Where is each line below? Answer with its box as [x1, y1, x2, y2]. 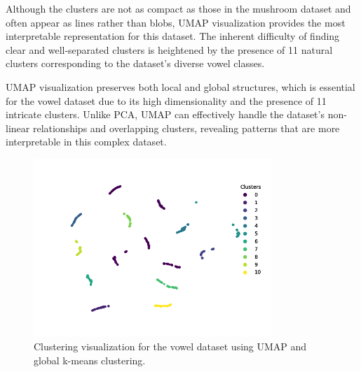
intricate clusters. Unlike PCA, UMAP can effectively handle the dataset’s [6, 107, 325, 122]
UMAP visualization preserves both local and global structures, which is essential [6, 79, 355, 94]
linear [6, 120, 30, 135]
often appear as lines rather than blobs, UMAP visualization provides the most [6, 15, 346, 29]
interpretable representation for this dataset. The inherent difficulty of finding [6, 29, 340, 43]
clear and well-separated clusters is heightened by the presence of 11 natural [6, 42, 333, 57]
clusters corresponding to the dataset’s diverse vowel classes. [6, 56, 265, 71]
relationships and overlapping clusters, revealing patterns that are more [32, 120, 340, 135]
